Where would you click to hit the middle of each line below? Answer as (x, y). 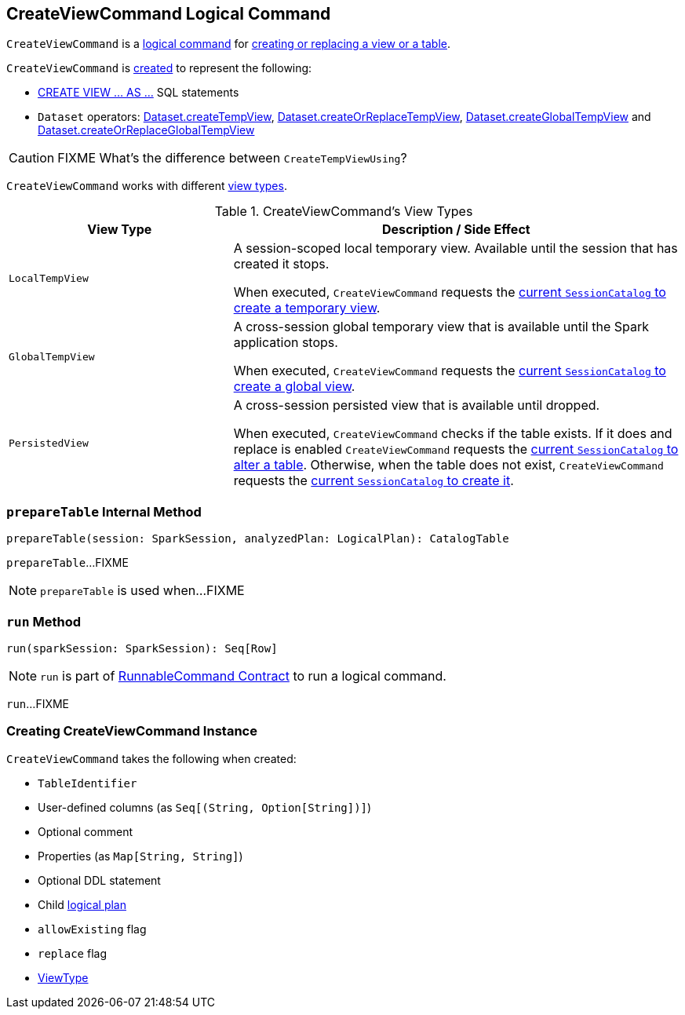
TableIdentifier (87, 783)
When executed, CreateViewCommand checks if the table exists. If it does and (453, 434)
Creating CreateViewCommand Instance (132, 731)
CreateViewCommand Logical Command (169, 14)
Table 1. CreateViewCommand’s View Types (344, 212)
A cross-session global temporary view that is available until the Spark (441, 327)
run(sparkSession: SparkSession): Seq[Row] (142, 648)
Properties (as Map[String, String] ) (140, 856)
